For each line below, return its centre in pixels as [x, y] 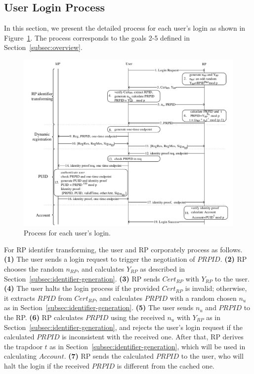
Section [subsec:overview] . [43, 47]
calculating [21, 356]
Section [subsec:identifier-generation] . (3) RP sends [82, 278]
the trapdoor [23, 346]
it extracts [20, 298]
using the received [138, 317]
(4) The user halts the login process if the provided [82, 288]
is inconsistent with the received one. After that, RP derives [153, 337]
